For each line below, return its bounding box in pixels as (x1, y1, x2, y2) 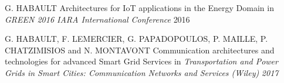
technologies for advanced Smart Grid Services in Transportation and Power (5, 55, 278, 67)
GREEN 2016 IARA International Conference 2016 (5, 13, 190, 25)
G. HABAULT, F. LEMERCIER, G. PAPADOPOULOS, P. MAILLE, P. (5, 33, 268, 45)
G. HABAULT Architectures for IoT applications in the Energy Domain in (5, 2, 274, 13)
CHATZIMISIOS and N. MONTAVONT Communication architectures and (5, 44, 275, 56)
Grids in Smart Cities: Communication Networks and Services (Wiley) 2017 (5, 66, 279, 78)
